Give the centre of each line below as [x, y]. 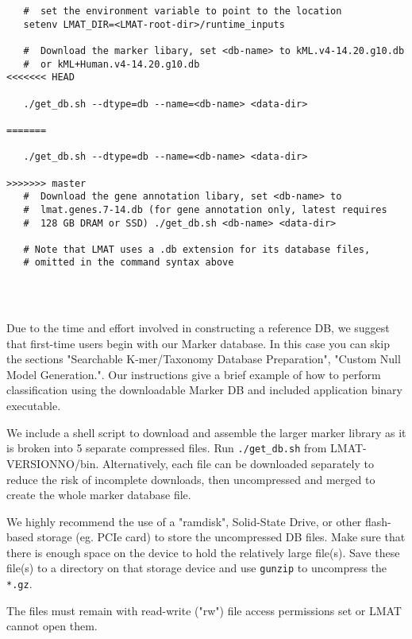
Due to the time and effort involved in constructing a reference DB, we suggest [198, 328]
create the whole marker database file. [99, 495]
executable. [34, 406]
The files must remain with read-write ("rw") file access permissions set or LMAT [204, 610]
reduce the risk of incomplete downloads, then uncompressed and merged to [191, 479]
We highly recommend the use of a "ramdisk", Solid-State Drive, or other [184, 521]
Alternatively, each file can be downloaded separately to [238, 463]
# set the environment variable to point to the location [183, 11]
